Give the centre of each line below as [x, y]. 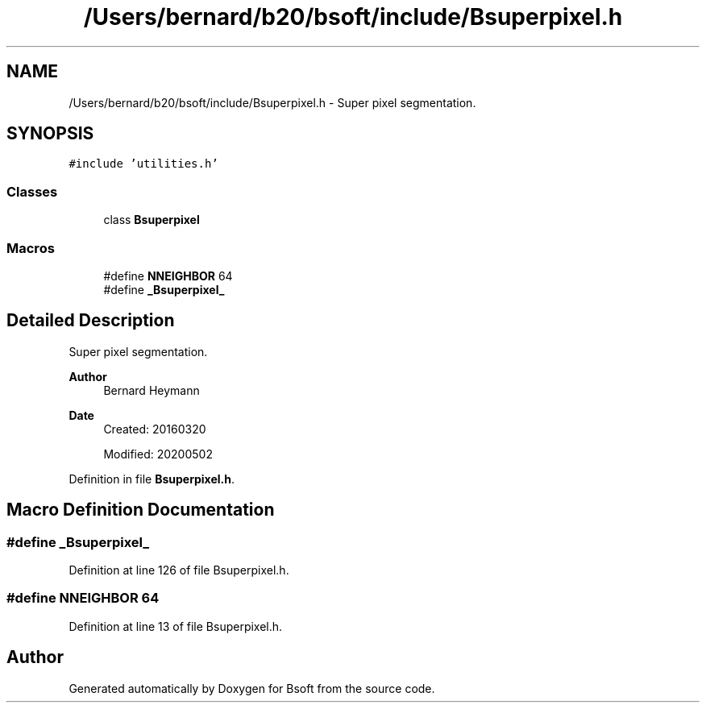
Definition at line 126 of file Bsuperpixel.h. [179, 570]
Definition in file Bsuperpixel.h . [152, 479]
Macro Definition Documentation [141, 510]
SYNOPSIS [50, 134]
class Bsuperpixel [152, 220]
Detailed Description [91, 321]
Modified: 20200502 [158, 454]
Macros [31, 248]
